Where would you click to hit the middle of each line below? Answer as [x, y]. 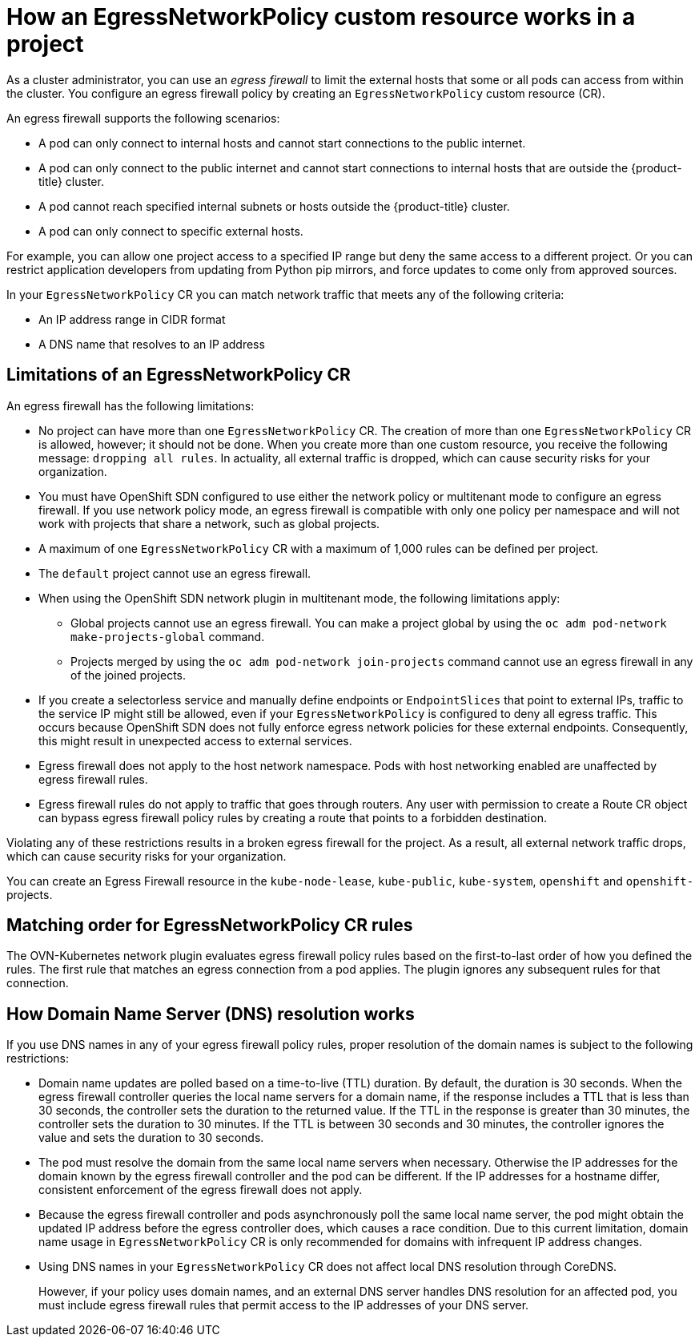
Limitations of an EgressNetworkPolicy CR [179, 375]
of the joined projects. [129, 675]
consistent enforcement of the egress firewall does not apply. [201, 1190]
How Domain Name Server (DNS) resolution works [211, 1014]
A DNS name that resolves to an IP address [152, 344]
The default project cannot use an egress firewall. [175, 573]
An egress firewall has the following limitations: [131, 405]
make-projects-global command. [168, 636]
